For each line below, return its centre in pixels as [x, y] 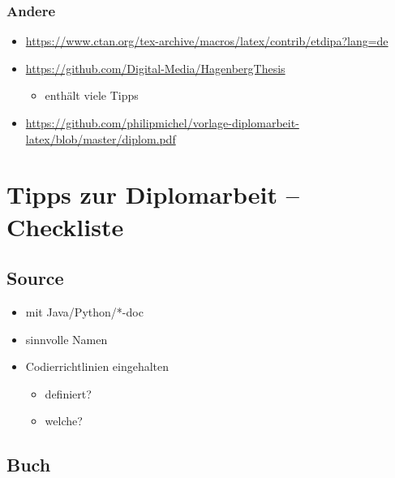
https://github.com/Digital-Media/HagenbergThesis [155, 68]
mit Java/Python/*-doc [84, 311]
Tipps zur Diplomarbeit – [153, 194]
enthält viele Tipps [92, 95]
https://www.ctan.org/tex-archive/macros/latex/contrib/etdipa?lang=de [207, 41]
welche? [64, 421]
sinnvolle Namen [67, 339]
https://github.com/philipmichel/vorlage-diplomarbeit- [162, 123]
